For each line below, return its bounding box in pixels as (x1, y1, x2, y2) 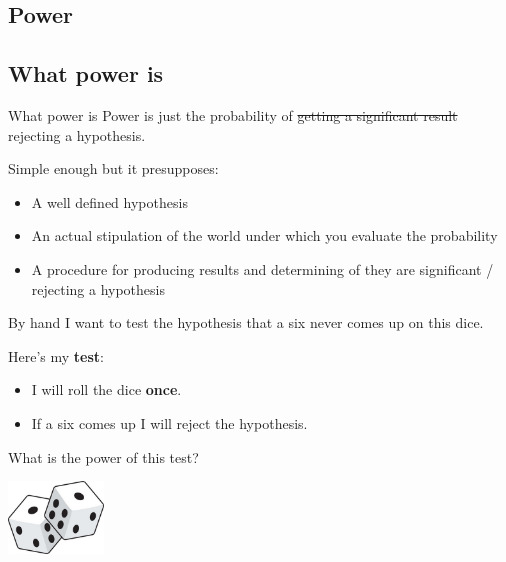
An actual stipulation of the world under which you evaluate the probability (31, 225, 498, 246)
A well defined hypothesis (31, 191, 188, 212)
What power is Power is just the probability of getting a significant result (8, 104, 458, 125)
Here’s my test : (8, 345, 104, 366)
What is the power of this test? (8, 446, 199, 467)
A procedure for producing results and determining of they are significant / (31, 258, 494, 279)
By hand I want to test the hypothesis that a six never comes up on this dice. (8, 312, 484, 333)
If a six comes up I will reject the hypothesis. (31, 412, 308, 433)
